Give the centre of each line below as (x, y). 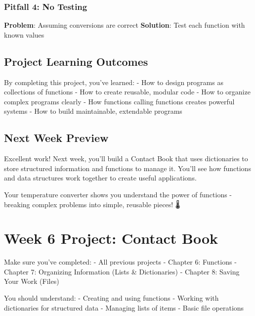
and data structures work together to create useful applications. (100, 178)
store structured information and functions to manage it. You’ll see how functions (127, 168)
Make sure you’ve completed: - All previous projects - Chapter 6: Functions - (120, 262)
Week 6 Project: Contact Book (111, 238)
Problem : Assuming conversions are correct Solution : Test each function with (125, 25)
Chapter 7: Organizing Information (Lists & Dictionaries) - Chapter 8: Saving (122, 271)
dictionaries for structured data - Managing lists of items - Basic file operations (124, 307)
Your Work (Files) (32, 281)
